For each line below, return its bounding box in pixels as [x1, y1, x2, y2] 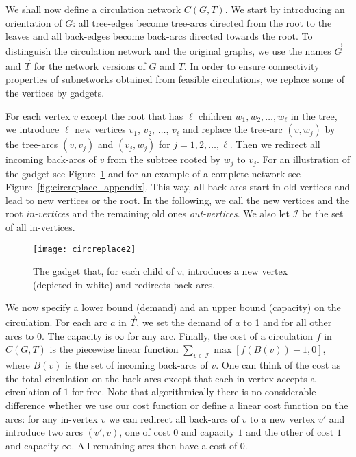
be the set [301, 206, 344, 221]
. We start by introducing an [225, 2, 345, 16]
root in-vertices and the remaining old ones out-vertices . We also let [5, 206, 290, 221]
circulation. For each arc [5, 315, 107, 330]
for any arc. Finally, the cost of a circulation [127, 328, 313, 343]
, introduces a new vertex [181, 264, 288, 278]
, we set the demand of [136, 315, 232, 330]
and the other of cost [246, 425, 334, 439]
